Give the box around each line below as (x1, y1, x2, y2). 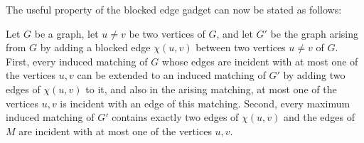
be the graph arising (270, 26, 359, 41)
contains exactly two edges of (112, 110, 239, 125)
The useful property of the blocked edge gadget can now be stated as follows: (6, 2, 342, 16)
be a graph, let (34, 26, 99, 41)
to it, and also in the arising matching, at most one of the (85, 81, 337, 96)
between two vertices (196, 40, 286, 55)
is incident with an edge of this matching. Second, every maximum (60, 95, 350, 110)
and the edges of (284, 110, 355, 125)
